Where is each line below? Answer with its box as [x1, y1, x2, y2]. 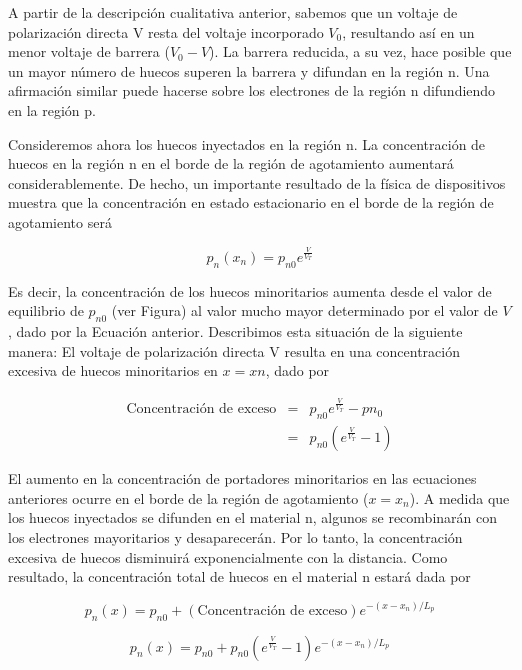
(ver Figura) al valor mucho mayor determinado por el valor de [111, 300, 498, 321]
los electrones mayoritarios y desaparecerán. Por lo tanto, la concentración [8, 527, 463, 548]
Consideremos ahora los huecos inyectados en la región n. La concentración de [8, 133, 486, 154]
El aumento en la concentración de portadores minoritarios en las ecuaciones [8, 468, 477, 489]
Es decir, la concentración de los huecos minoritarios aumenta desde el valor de [8, 280, 492, 301]
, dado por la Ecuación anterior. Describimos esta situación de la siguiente [8, 321, 463, 342]
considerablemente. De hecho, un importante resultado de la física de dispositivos [8, 172, 506, 193]
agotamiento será [8, 211, 112, 232]
